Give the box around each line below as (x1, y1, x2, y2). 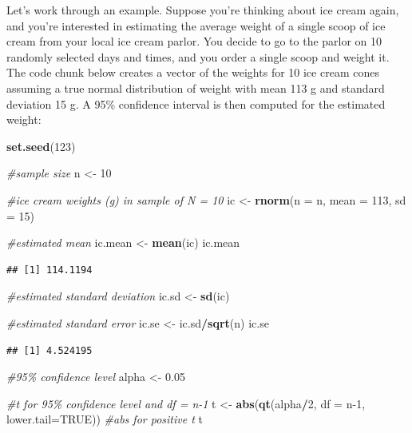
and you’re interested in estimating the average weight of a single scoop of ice (6, 17, 386, 34)
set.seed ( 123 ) (6, 137, 76, 154)
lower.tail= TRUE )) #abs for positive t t (6, 411, 203, 427)
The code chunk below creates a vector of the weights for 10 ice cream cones (6, 64, 379, 81)
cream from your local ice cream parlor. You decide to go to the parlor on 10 (6, 33, 382, 50)
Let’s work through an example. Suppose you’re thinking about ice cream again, (6, 2, 399, 18)
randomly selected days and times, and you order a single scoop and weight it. (6, 48, 390, 65)
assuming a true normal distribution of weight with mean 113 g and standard (6, 79, 385, 96)
